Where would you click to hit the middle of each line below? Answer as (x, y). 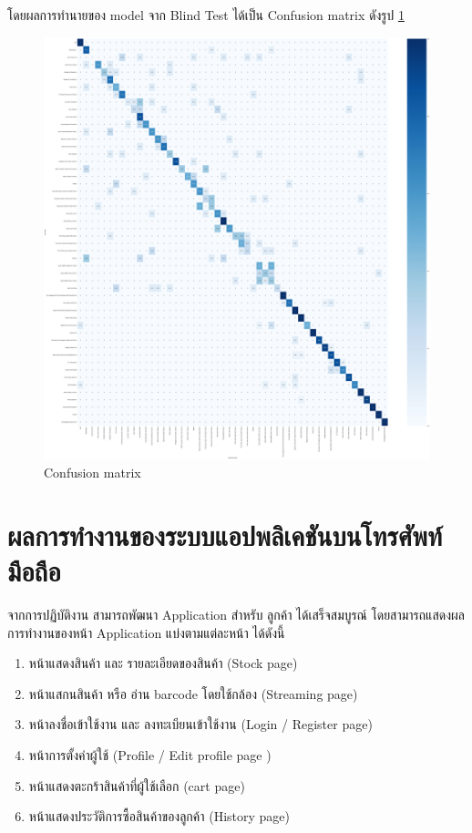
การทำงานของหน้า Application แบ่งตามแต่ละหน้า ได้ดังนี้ (146, 632)
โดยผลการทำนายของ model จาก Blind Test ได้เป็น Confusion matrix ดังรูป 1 (206, 15)
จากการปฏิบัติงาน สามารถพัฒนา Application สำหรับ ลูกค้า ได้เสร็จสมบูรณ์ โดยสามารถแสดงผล (236, 614)
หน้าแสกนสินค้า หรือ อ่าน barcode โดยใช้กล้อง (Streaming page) (193, 693)
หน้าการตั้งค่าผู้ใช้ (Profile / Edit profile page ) (150, 754)
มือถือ (34, 571)
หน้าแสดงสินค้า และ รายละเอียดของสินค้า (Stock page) (163, 663)
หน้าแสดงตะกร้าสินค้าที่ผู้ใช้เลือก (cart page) (137, 785)
